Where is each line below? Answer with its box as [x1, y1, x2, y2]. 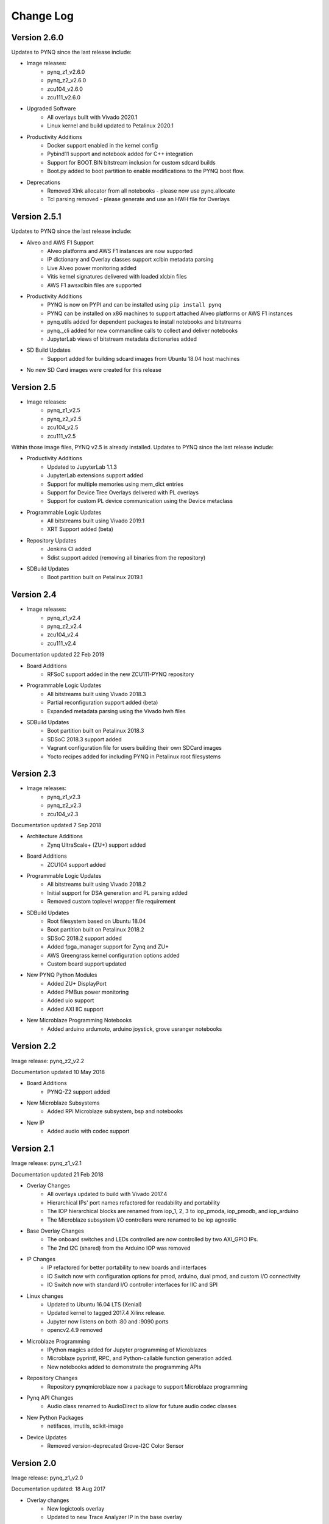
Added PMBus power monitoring [47, 988, 129, 996]
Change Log [11, 9, 74, 23]
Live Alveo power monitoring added [47, 264, 136, 271]
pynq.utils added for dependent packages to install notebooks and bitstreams [47, 318, 242, 326]
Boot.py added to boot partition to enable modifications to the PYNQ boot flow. [47, 168, 245, 175]
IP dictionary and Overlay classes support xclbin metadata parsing [47, 256, 214, 263]
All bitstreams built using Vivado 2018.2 [47, 881, 146, 888]
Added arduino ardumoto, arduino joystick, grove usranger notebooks [47, 1025, 222, 1033]
